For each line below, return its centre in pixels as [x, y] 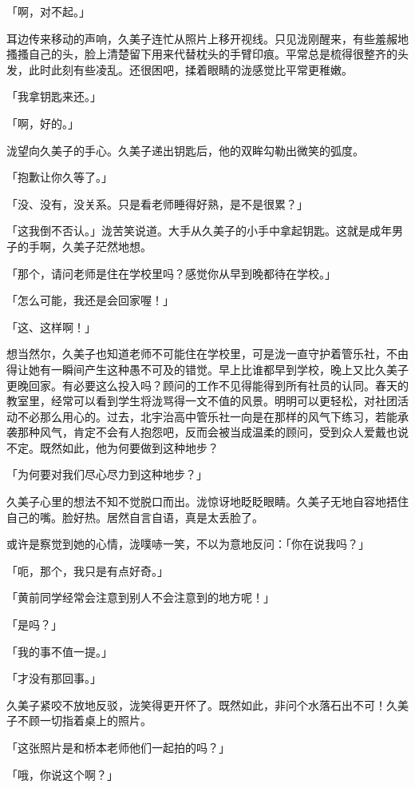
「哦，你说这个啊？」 [62, 774]
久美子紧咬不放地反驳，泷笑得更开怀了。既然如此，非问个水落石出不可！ [196, 704]
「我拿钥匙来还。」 [54, 96]
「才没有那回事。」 [54, 678]
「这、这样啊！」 [51, 326]
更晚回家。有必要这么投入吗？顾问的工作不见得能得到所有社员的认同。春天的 [207, 385]
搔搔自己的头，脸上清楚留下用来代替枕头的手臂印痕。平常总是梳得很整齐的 [202, 54]
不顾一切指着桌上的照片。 [84, 720]
